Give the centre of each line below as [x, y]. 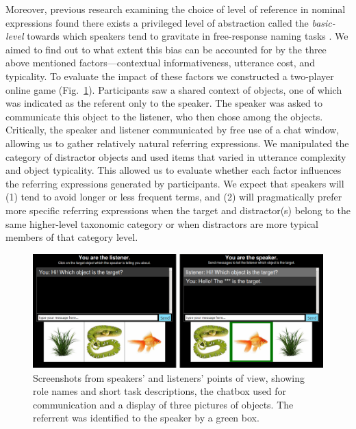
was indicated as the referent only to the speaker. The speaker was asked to [164, 103]
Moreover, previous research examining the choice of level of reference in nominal [176, 9]
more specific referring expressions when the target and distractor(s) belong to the [178, 210]
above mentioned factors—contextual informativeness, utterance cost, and [160, 63]
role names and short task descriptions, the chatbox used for [160, 391]
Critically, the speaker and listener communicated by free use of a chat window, [173, 130]
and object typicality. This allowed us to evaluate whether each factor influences [174, 170]
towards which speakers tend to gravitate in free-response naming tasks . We [188, 36]
